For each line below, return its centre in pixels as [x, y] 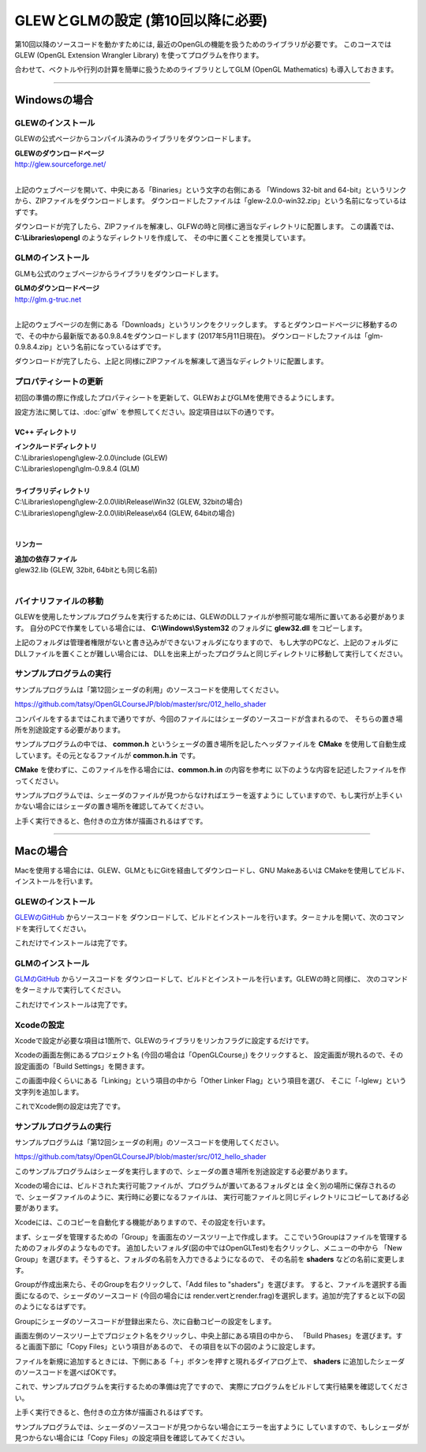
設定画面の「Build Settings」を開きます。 [82, 1066]
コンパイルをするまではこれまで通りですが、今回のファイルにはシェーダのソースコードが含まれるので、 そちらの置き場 [209, 718]
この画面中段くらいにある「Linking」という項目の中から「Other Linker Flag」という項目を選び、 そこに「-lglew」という [210, 1081]
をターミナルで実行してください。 [70, 990]
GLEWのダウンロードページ [60, 153]
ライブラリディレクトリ [52, 490]
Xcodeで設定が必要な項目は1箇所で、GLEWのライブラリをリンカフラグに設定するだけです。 [164, 1040]
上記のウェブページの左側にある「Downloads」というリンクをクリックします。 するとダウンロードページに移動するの [206, 325]
